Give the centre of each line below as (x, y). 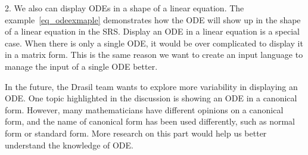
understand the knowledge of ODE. (69, 145)
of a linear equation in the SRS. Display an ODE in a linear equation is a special (153, 31)
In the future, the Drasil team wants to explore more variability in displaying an (151, 86)
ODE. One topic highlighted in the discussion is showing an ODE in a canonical (151, 98)
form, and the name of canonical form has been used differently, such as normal (150, 121)
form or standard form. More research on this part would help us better (136, 133)
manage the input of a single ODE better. (81, 66)
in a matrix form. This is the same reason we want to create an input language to (154, 55)
